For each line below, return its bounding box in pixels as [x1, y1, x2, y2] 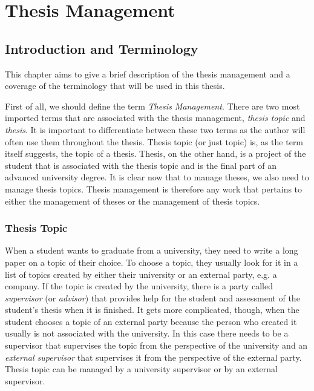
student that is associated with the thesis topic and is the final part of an [5, 159, 276, 171]
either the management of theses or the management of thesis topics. [5, 194, 260, 207]
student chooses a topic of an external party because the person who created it [5, 315, 297, 327]
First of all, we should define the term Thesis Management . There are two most [5, 99, 300, 112]
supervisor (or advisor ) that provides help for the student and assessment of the [5, 291, 300, 304]
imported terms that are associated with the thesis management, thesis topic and [5, 111, 306, 124]
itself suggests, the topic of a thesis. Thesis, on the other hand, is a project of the [5, 147, 306, 160]
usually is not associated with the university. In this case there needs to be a [5, 327, 289, 340]
